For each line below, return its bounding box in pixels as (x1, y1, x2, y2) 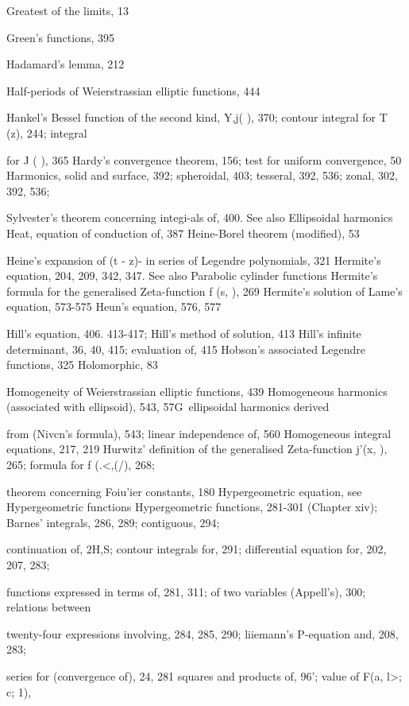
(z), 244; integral (6, 124, 87, 141)
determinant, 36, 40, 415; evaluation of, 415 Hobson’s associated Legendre (6, 340, 366, 357)
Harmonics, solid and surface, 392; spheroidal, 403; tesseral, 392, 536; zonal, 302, (6, 167, 398, 184)
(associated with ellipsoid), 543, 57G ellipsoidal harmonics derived (6, 398, 330, 415)
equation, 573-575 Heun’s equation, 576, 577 (6, 298, 222, 315)
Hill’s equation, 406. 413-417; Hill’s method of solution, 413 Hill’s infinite (6, 324, 361, 341)
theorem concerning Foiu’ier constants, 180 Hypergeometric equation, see (6, 483, 362, 499)
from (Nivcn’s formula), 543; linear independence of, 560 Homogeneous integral (6, 425, 392, 441)
